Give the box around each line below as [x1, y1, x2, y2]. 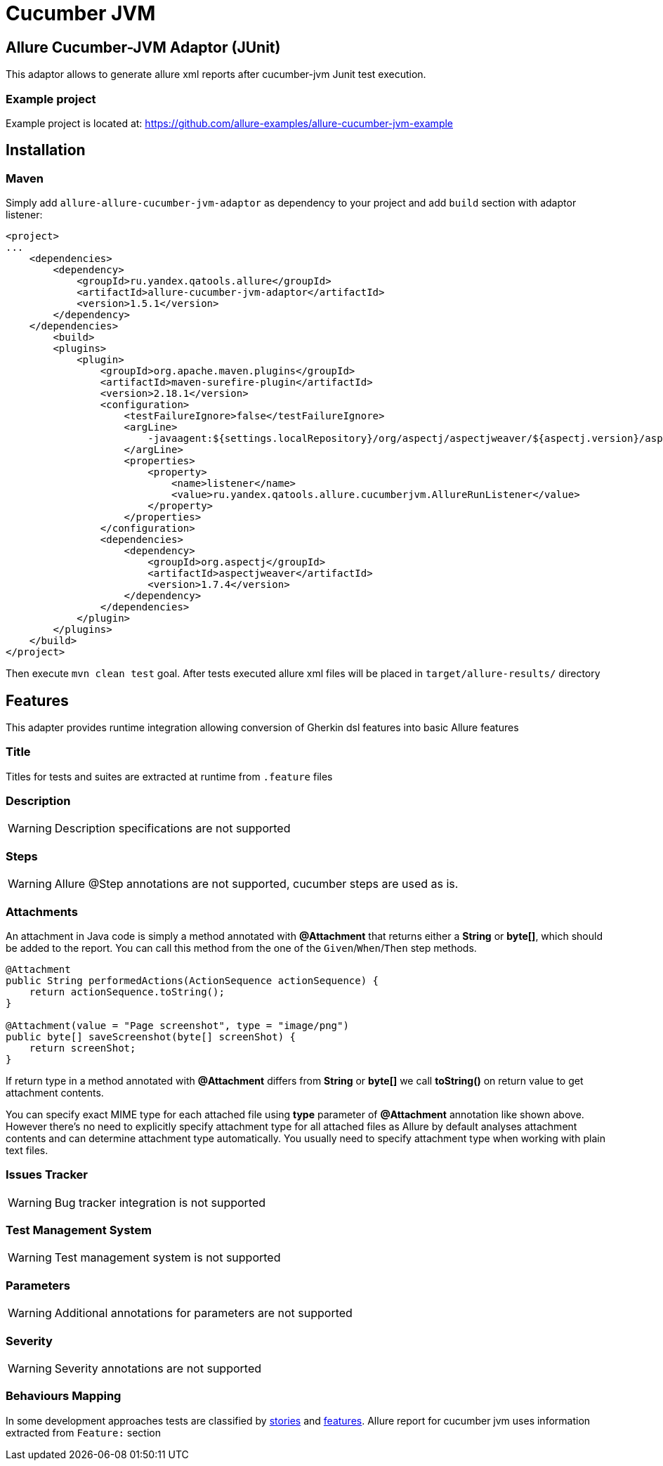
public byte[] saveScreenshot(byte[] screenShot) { [6, 1030, 296, 1042]
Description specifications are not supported [54, 821, 291, 836]
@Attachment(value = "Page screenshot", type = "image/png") [6, 1019, 349, 1031]
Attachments [6, 904, 78, 919]
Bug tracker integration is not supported [54, 1195, 266, 1210]
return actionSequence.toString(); [29, 986, 225, 997]
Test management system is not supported [54, 1250, 281, 1265]
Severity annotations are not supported [54, 1361, 261, 1375]
